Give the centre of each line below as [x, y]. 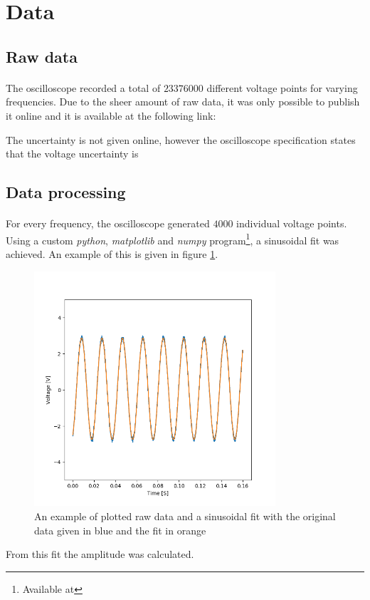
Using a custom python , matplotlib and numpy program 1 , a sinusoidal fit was [173, 239]
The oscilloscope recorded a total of [83, 87]
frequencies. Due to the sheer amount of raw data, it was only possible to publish [183, 102]
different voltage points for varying [282, 87]
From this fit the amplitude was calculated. [100, 554]
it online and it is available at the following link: [111, 115]
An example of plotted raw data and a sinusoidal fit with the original [185, 516]
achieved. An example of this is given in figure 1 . [112, 253]
